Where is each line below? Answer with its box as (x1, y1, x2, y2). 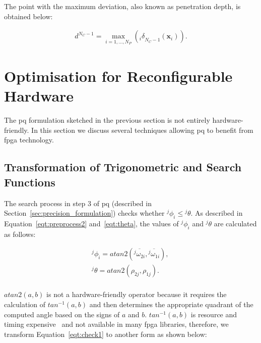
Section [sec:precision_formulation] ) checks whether (4, 208, 165, 218)
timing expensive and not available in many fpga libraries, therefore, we (4, 319, 229, 329)
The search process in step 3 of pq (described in (4, 198, 152, 208)
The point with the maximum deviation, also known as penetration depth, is (4, 1, 241, 11)
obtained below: (4, 11, 53, 21)
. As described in (190, 208, 243, 218)
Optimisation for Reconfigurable (4, 66, 233, 86)
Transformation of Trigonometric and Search (4, 159, 242, 175)
